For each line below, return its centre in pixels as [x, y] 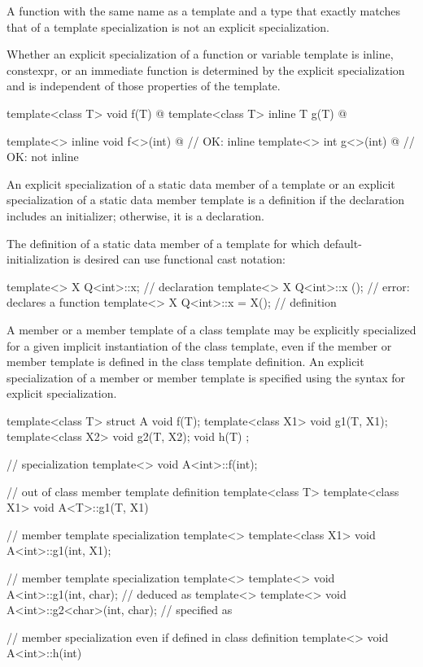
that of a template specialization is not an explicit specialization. [168, 26]
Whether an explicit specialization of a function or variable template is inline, [200, 54]
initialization [38, 259]
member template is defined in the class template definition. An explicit [185, 362]
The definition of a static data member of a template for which [164, 243]
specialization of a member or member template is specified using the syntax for [206, 377]
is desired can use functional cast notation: [179, 259]
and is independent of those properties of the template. [144, 86]
